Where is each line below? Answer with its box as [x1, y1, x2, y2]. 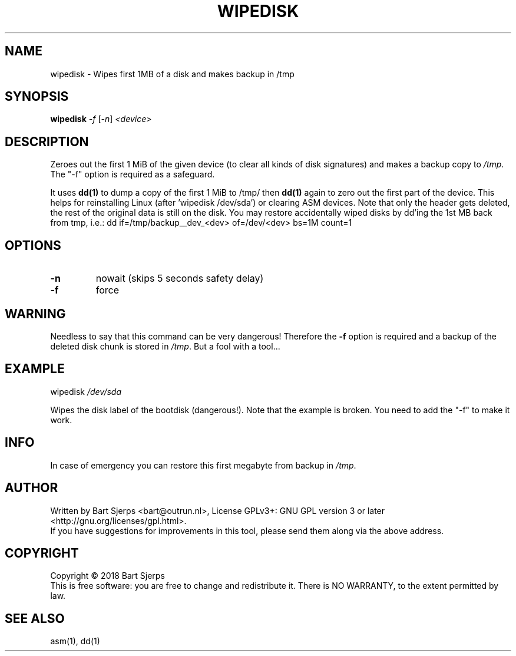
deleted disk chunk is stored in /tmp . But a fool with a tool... [50, 341, 280, 351]
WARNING [5, 306, 66, 321]
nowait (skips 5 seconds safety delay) [95, 272, 264, 285]
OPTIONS [5, 238, 61, 253]
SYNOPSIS [5, 89, 69, 104]
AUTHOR [5, 480, 58, 496]
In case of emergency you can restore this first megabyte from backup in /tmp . [50, 460, 356, 470]
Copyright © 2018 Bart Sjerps [50, 571, 165, 581]
